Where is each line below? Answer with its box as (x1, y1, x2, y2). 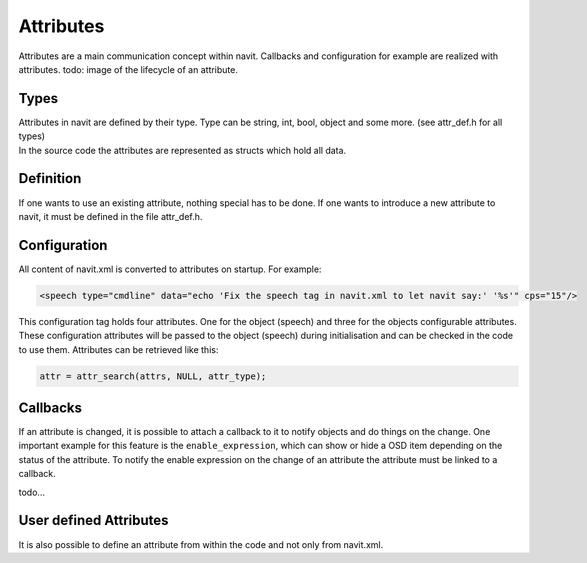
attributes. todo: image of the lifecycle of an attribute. (18, 63, 239, 75)
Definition (18, 170, 82, 187)
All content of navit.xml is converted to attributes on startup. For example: (18, 263, 322, 275)
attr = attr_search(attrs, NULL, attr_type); (39, 370, 267, 382)
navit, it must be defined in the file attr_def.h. (18, 210, 203, 222)
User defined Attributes (18, 512, 169, 529)
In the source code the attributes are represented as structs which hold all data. (18, 144, 347, 156)
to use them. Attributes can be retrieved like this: (18, 343, 219, 355)
